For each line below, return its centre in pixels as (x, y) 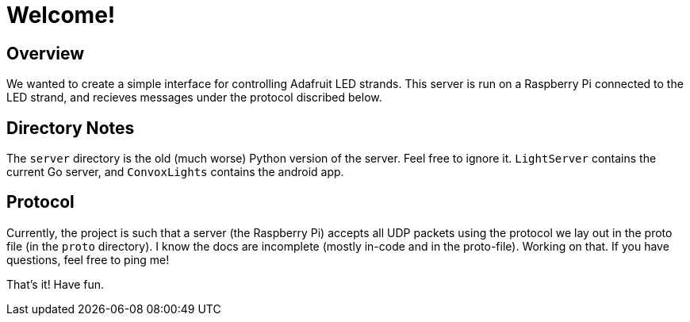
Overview (46, 53)
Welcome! (61, 15)
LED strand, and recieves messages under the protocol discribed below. (194, 98)
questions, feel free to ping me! (88, 259)
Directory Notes (71, 128)
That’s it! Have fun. (56, 284)
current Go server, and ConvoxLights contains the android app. (175, 172)
